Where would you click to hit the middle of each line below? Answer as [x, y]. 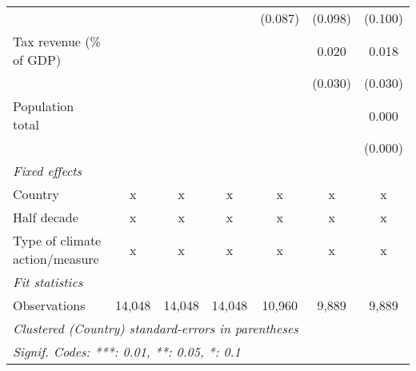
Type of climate [57, 240]
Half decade [46, 217]
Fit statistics [48, 282]
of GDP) [37, 60]
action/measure [56, 259]
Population [44, 106]
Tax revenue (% [57, 41]
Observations [49, 305]
